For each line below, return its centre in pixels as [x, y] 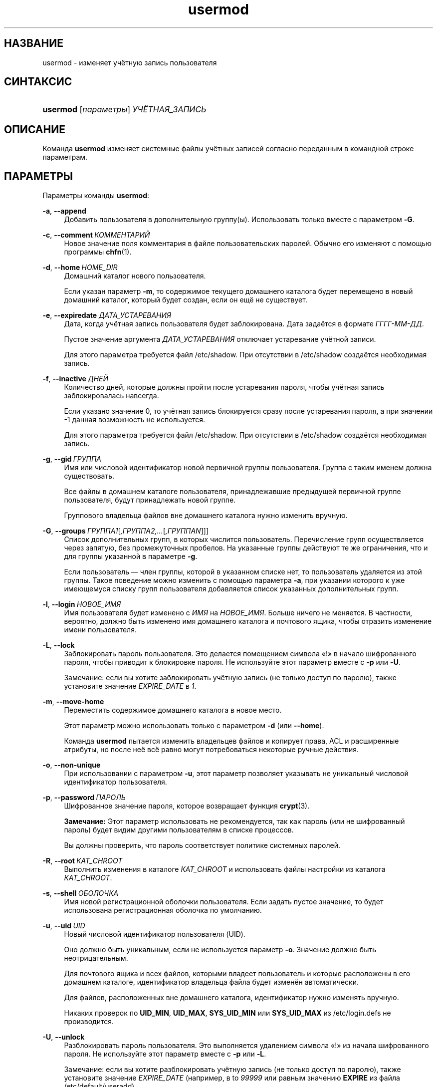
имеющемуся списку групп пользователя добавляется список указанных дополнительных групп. [231, 589]
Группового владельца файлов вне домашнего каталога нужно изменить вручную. [206, 516]
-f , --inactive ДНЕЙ [76, 379]
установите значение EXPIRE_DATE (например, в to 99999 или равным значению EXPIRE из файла [232, 1078]
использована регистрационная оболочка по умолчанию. [163, 910]
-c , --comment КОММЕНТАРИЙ [96, 235]
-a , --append [64, 211]
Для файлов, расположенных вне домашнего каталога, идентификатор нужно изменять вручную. [231, 998]
